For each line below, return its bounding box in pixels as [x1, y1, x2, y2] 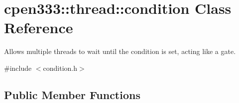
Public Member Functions [4, 87, 140, 102]
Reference [4, 17, 73, 38]
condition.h [43, 62, 78, 73]
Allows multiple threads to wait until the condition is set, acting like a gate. [4, 46, 236, 56]
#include [4, 62, 32, 73]
